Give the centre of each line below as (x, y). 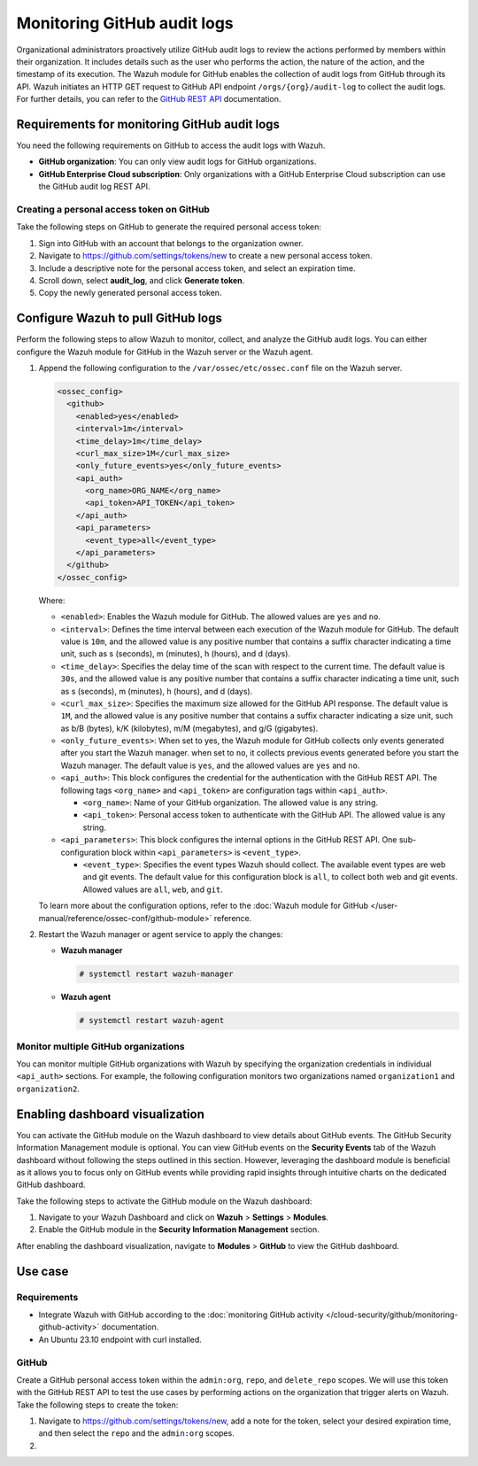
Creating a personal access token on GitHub (113, 209)
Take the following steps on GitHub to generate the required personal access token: (169, 227)
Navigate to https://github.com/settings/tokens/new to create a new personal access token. (205, 256)
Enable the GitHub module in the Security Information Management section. (179, 1229)
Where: (52, 600)
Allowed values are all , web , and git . (153, 889)
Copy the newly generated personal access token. (130, 293)
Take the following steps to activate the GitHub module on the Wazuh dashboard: (164, 1201)
